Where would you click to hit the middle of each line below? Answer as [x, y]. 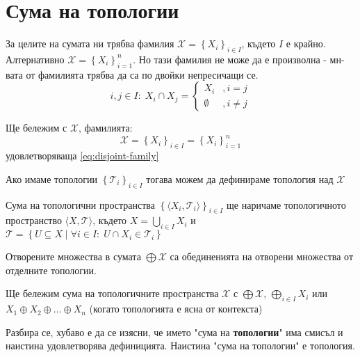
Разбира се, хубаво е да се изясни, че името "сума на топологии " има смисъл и [174, 332]
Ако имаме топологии [52, 178]
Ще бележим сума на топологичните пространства [112, 293]
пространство [34, 220]
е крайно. [306, 43]
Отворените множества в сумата [73, 256]
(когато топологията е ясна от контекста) [176, 309]
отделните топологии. [51, 270]
